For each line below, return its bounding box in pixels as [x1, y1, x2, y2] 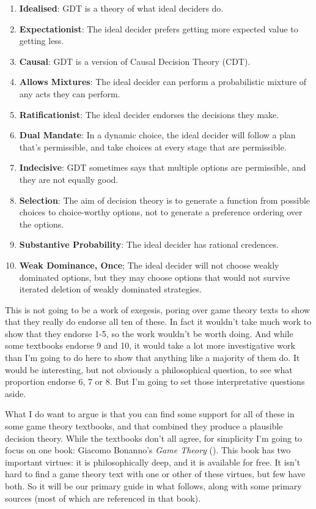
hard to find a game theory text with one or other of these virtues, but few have [5, 467, 306, 480]
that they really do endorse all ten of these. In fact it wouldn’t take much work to [5, 315, 312, 328]
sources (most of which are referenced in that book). [5, 491, 201, 504]
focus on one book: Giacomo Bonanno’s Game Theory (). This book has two [5, 444, 291, 456]
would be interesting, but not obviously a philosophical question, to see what [5, 363, 293, 376]
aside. [5, 387, 26, 399]
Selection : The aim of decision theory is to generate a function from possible [19, 193, 310, 206]
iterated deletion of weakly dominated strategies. [19, 283, 202, 295]
